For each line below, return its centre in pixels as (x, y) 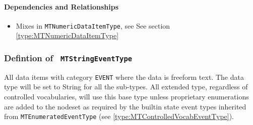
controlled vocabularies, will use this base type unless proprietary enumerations (126, 97)
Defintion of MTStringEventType (68, 57)
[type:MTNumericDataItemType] (67, 35)
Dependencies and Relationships (61, 6)
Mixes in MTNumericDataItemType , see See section (93, 25)
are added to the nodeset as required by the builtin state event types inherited (125, 106)
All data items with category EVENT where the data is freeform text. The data (124, 77)
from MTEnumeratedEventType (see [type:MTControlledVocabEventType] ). (119, 116)
